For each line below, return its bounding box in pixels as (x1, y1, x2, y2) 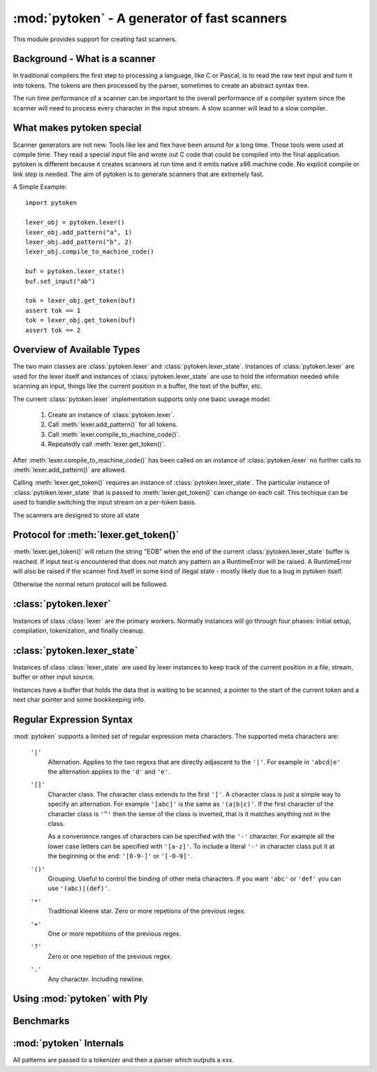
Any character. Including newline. (47, 975, 145, 983)
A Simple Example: (13, 182, 67, 191)
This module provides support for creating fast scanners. (13, 35, 177, 43)
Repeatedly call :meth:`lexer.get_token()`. (47, 440, 166, 449)
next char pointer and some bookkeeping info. (13, 695, 146, 704)
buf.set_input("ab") (25, 277, 96, 285)
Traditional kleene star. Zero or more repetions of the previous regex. (47, 907, 246, 915)
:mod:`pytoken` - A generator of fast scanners (13, 10, 288, 26)
